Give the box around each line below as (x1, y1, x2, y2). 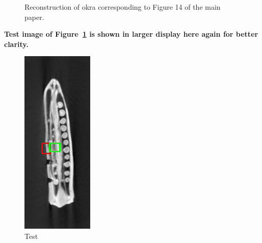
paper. (24, 11, 44, 22)
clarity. (4, 38, 29, 49)
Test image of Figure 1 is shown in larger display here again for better (4, 29, 258, 39)
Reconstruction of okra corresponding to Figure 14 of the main (24, 2, 221, 12)
